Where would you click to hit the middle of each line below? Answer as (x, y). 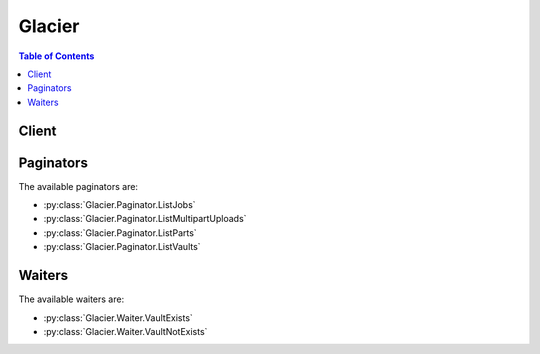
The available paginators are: (78, 186)
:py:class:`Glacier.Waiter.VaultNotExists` (125, 331)
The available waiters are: (71, 299)
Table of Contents (56, 56)
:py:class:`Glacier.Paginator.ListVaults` (122, 247)
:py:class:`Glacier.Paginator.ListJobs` (119, 205)
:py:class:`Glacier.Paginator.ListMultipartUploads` (145, 219)
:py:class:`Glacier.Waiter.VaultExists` (118, 317)
